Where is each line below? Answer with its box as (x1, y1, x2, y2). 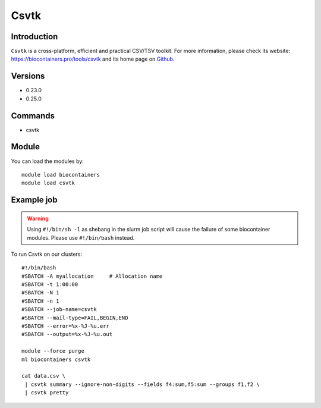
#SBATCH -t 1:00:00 (21, 281, 78, 288)
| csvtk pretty (24, 390, 69, 396)
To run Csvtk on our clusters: (11, 250, 83, 258)
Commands (11, 111, 55, 121)
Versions (11, 71, 45, 81)
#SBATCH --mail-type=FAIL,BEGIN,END (21, 314, 128, 321)
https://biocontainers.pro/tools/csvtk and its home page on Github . (11, 55, 175, 62)
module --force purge (21, 348, 84, 354)
